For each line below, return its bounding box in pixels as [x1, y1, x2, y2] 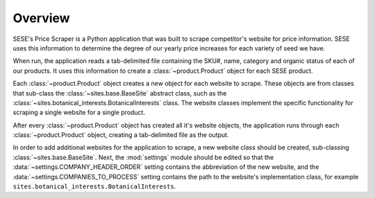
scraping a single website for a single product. [12, 108, 146, 117]
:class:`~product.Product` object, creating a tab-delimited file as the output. [12, 131, 229, 139]
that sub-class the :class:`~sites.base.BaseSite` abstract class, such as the [12, 89, 227, 97]
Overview [12, 10, 70, 26]
